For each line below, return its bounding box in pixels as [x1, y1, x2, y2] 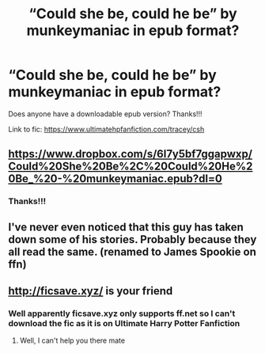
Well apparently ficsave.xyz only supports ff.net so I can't [8, 308, 236, 319]
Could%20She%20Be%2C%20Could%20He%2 [8, 160, 253, 173]
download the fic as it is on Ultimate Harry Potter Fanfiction [8, 317, 240, 328]
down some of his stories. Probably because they [8, 233, 257, 246]
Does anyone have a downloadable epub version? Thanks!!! [8, 108, 203, 119]
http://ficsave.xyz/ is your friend [8, 284, 173, 298]
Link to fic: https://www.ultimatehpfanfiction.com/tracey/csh [8, 124, 205, 134]
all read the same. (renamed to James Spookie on [8, 245, 257, 258]
